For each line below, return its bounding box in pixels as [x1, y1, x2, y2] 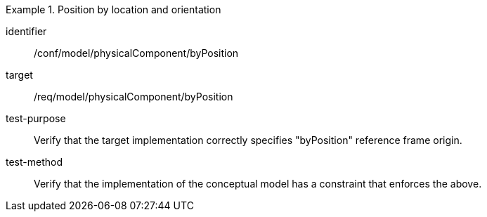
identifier [6, 25, 47, 37]
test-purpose [6, 112, 66, 124]
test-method [6, 156, 63, 168]
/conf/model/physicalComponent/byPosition [34, 47, 239, 59]
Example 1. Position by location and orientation [6, 4, 221, 15]
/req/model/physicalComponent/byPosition [34, 91, 233, 103]
